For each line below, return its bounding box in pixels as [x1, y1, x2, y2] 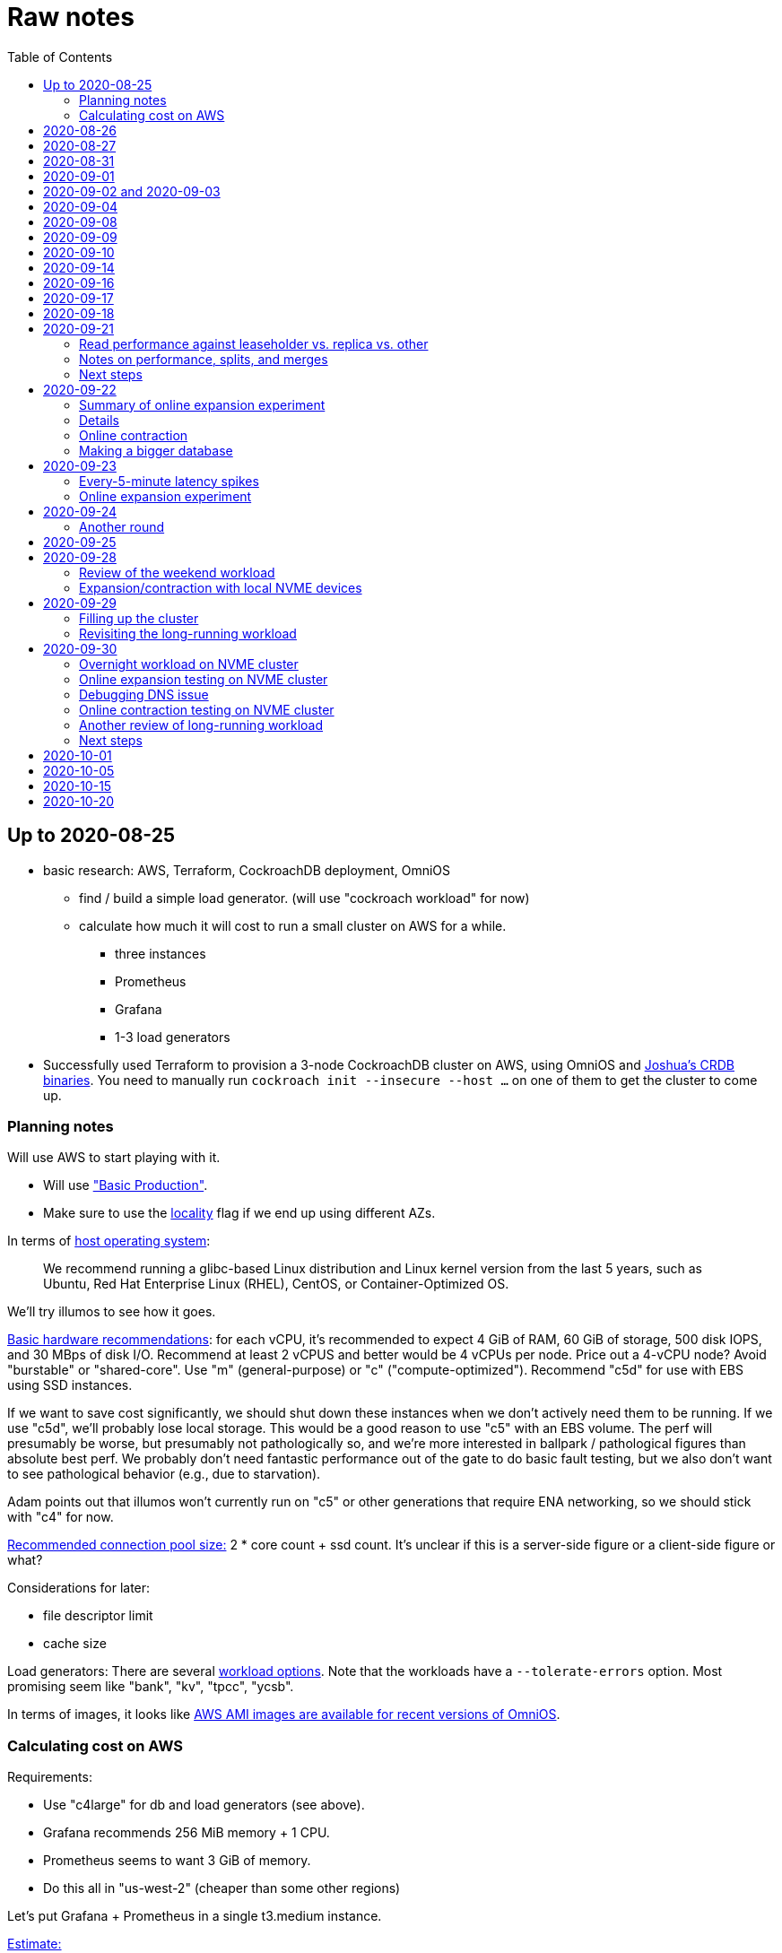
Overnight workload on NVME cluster [79, 655, 299, 672]
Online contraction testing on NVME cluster [79, 701, 335, 717]
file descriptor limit [43, 1608, 153, 1624]
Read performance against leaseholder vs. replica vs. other [79, 335, 429, 352]
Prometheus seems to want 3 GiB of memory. [43, 1853, 311, 1869]
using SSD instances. [7, 1377, 133, 1393]
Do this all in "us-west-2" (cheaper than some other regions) [43, 1880, 401, 1897]
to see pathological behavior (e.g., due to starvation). [7, 1466, 321, 1482]
